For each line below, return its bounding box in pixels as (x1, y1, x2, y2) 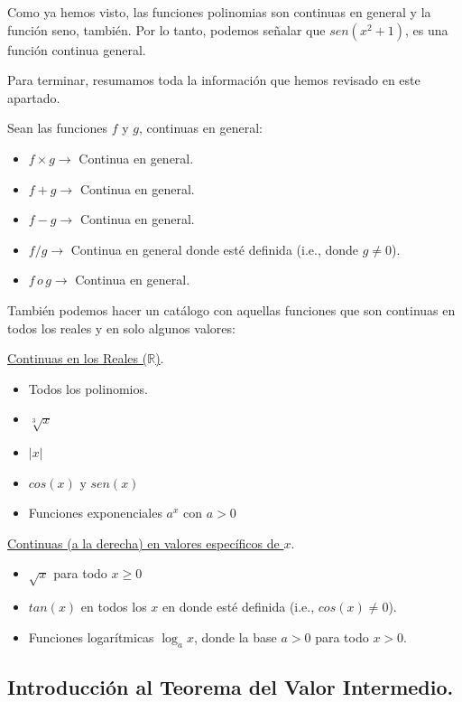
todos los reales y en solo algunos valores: (7, 318, 236, 337)
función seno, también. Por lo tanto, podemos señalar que (7, 20, 326, 39)
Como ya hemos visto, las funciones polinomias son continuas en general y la (7, 3, 431, 21)
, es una (404, 20, 448, 39)
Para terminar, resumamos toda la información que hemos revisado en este (7, 70, 420, 89)
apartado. (7, 88, 60, 107)
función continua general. (7, 40, 146, 59)
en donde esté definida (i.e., (162, 597, 315, 616)
